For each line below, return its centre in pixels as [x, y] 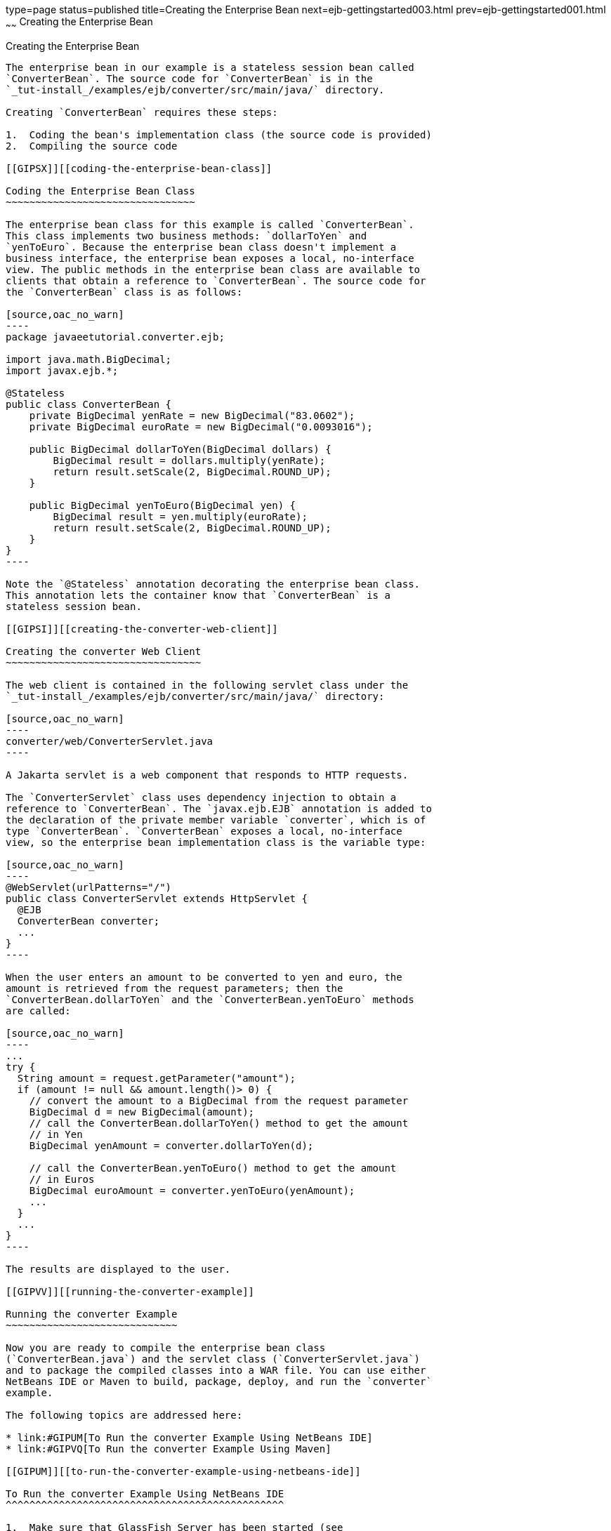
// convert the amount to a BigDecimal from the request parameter [219, 1100]
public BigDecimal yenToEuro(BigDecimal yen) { [163, 505]
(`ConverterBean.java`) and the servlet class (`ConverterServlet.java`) [213, 1359]
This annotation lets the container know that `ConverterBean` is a [198, 595]
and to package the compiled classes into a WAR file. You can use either [216, 1370]
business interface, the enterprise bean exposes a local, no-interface [210, 258]
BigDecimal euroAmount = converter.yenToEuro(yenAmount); [192, 1190]
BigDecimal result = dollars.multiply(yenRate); [189, 460]
